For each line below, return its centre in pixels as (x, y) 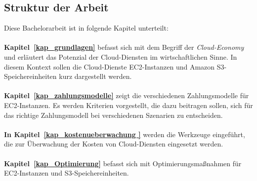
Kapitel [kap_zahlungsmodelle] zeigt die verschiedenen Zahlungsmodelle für (127, 95)
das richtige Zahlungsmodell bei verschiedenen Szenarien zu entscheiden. (113, 115)
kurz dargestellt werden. (95, 76)
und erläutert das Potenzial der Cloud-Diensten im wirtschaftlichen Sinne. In (121, 56)
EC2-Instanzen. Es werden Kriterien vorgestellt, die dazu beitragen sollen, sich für (128, 105)
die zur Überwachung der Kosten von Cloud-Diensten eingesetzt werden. (114, 144)
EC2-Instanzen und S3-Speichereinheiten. (66, 173)
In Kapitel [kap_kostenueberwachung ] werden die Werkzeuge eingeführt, (125, 134)
